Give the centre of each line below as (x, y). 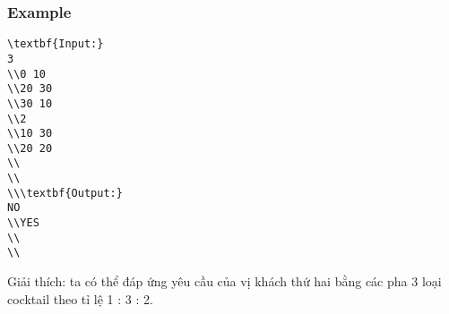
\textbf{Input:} (56, 44)
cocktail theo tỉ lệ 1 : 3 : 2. (80, 298)
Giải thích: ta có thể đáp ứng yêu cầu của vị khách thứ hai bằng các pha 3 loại (224, 281)
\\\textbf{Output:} (65, 193)
